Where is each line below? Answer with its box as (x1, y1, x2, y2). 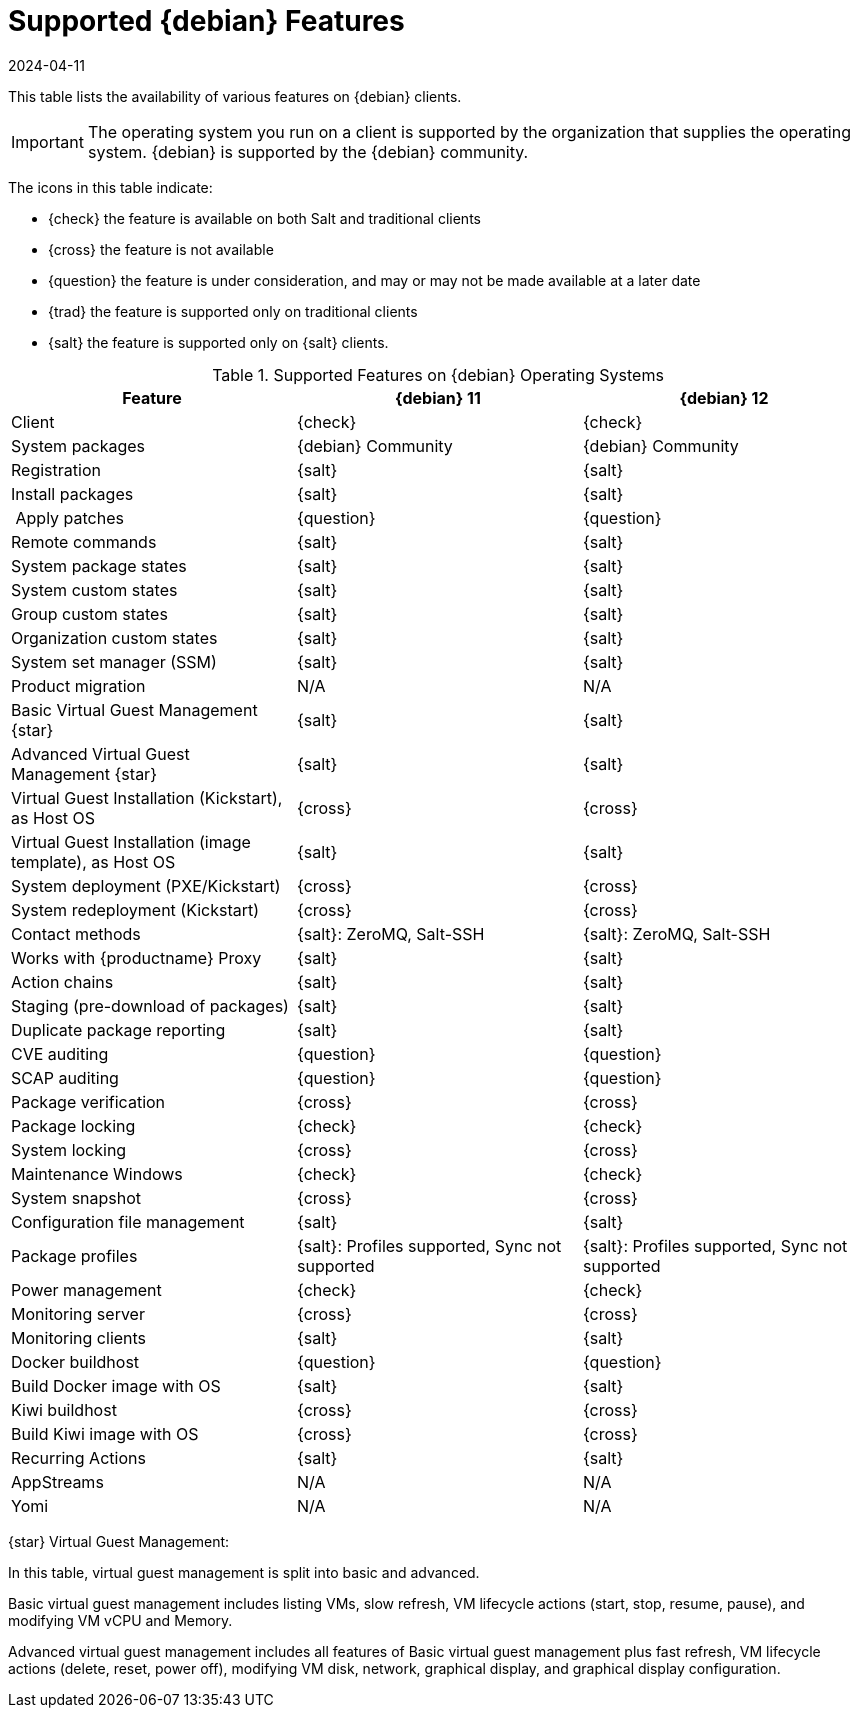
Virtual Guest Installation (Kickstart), (11, 787, 283, 808)
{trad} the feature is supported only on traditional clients (48, 302, 418, 320)
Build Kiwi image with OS (11, 1423, 199, 1444)
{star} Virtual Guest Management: (8, 1532, 230, 1550)
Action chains (11, 971, 114, 992)
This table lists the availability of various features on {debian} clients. (8, 87, 462, 105)
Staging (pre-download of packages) (11, 995, 289, 1016)
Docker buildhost (11, 1351, 140, 1372)
